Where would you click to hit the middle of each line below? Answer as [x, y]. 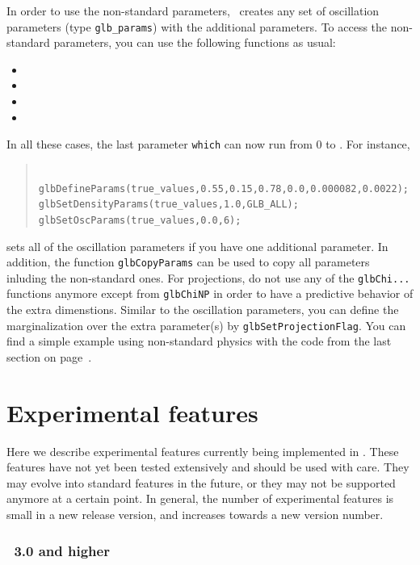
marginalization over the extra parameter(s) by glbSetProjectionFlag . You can [206, 325]
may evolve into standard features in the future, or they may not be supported [201, 482]
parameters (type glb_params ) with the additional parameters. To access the [197, 26]
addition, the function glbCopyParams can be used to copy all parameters [188, 262]
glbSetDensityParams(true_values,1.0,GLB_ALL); [168, 205]
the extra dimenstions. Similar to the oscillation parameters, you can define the [203, 310]
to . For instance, [368, 144]
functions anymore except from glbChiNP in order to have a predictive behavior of [210, 293]
